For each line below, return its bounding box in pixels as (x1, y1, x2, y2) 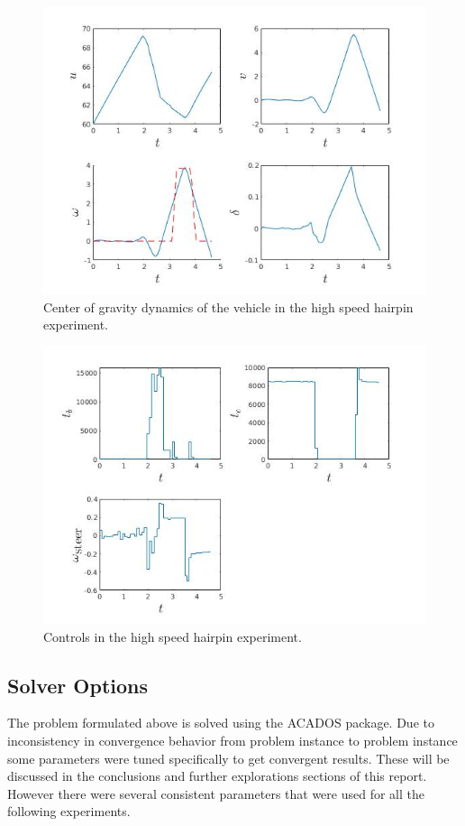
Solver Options (7, 671, 149, 699)
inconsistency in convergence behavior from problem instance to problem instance (7, 730, 458, 749)
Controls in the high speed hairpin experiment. (43, 626, 302, 645)
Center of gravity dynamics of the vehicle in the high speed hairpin (43, 297, 414, 316)
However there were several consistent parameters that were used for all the (7, 784, 424, 803)
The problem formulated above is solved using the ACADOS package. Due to (7, 713, 434, 732)
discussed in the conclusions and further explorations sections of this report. (7, 766, 427, 785)
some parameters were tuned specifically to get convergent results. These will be (7, 748, 450, 767)
